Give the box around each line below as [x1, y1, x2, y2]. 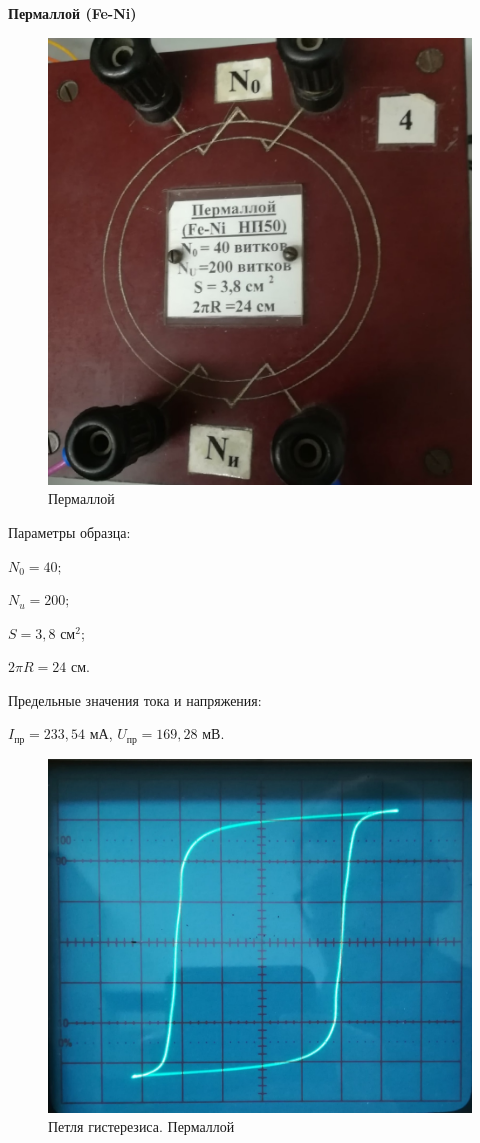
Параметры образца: [8, 521, 131, 542]
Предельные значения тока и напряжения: [8, 689, 262, 710]
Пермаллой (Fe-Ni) [8, 3, 137, 23]
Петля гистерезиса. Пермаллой [48, 1116, 235, 1137]
